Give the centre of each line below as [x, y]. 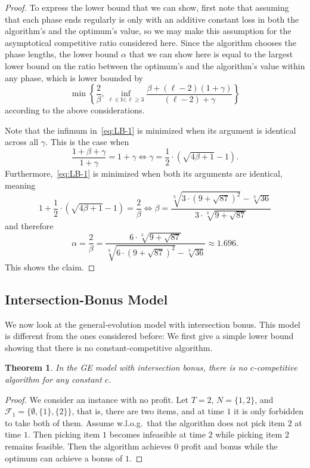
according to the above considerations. [75, 110]
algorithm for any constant [53, 379]
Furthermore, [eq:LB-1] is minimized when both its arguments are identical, [144, 173]
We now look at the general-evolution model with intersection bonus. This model [153, 324]
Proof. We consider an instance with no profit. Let [97, 399]
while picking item [249, 434]
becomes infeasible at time [157, 434]
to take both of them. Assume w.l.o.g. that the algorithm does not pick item [145, 422]
